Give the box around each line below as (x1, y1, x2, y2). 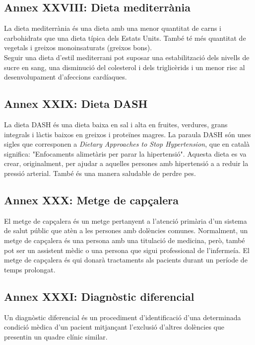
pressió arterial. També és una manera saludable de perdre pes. (4, 168, 196, 178)
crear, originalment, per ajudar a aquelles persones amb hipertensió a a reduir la (4, 158, 249, 169)
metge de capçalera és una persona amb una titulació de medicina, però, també (4, 235, 245, 245)
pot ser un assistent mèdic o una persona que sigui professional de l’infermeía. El (4, 245, 250, 255)
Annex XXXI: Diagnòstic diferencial (4, 288, 194, 304)
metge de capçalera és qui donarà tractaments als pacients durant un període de (4, 255, 248, 265)
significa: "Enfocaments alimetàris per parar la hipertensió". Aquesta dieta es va (4, 148, 247, 159)
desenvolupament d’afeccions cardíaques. (4, 72, 127, 82)
